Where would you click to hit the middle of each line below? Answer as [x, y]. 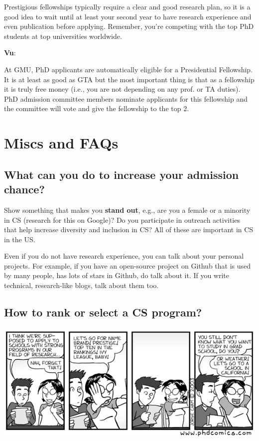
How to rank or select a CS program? [103, 312]
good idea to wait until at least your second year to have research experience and [128, 16]
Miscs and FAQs [61, 143]
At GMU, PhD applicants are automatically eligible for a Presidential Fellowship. [129, 69]
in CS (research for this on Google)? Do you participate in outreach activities [122, 220]
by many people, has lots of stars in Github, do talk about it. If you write [117, 275]
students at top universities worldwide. [63, 36]
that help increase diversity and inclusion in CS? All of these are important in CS [129, 229]
